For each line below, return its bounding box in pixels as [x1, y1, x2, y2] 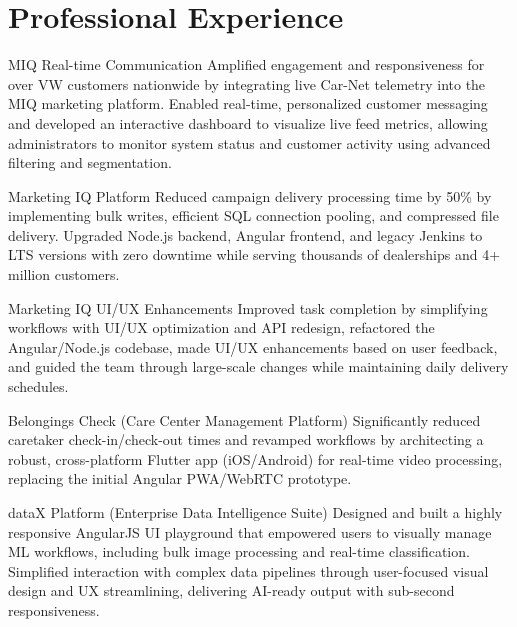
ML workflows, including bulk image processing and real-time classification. [8, 541, 470, 562]
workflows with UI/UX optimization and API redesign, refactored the [8, 317, 435, 338]
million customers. [8, 264, 120, 285]
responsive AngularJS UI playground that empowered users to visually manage [8, 521, 492, 542]
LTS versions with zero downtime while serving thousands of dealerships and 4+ [8, 244, 501, 265]
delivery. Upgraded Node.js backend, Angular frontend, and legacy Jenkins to [8, 224, 483, 245]
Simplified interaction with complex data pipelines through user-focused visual [8, 560, 489, 581]
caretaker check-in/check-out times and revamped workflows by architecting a [8, 429, 484, 450]
